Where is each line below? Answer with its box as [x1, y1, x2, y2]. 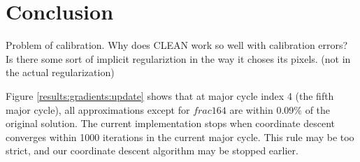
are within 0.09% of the [229, 102, 331, 117]
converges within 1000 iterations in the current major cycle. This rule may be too [6, 129, 354, 144]
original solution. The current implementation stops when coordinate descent [6, 116, 336, 131]
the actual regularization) [6, 65, 115, 80]
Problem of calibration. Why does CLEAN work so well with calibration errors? [6, 38, 348, 52]
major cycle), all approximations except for [6, 102, 190, 117]
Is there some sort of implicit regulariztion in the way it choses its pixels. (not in [6, 51, 351, 66]
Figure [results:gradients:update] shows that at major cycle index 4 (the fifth [6, 88, 334, 103]
